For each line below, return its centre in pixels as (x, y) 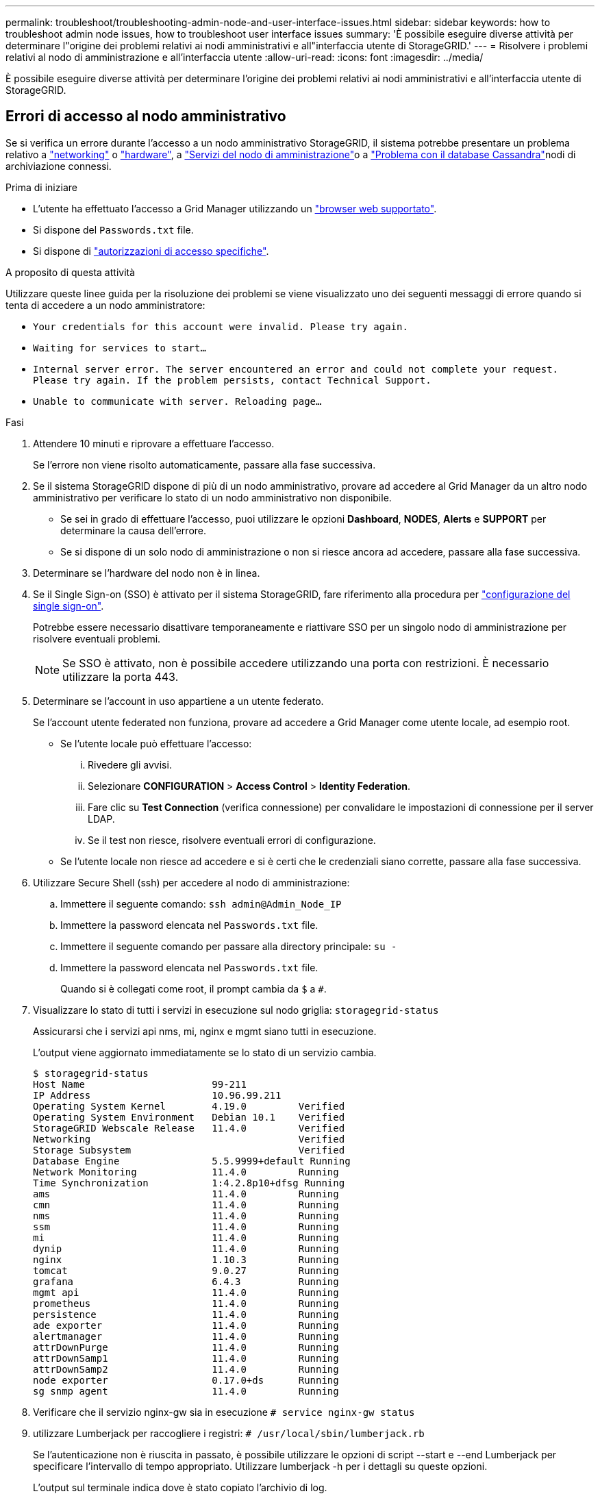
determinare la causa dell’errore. (134, 530)
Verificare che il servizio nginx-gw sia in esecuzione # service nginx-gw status (224, 1412)
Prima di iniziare (41, 187)
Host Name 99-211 (140, 1084)
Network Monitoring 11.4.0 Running (186, 1172)
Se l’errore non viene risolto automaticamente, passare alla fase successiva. (204, 464)
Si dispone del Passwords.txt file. (113, 229)
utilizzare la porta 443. (121, 676)
